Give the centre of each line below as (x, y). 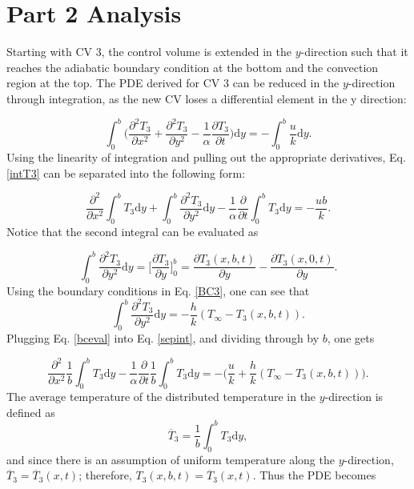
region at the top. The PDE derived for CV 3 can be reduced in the (173, 83)
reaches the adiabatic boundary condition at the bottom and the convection (193, 67)
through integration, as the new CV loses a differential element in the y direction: (207, 98)
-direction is (354, 397)
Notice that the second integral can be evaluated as (133, 232)
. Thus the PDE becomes (314, 475)
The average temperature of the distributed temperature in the (161, 397)
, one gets (351, 337)
